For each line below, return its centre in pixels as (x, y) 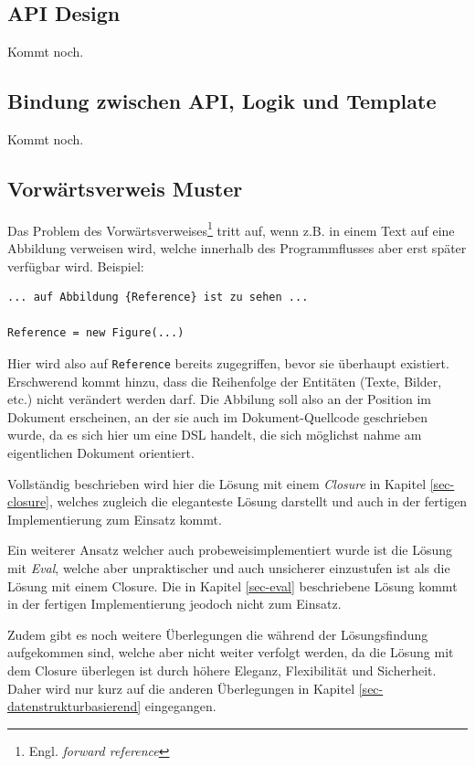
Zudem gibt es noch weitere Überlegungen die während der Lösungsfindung (218, 634)
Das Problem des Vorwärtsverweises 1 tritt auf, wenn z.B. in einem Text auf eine (231, 229)
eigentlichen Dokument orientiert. (101, 453)
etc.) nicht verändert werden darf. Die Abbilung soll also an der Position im (220, 399)
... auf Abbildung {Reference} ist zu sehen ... (158, 298)
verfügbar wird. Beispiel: (76, 266)
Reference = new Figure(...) (96, 333)
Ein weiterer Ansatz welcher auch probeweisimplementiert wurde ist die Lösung (230, 550)
